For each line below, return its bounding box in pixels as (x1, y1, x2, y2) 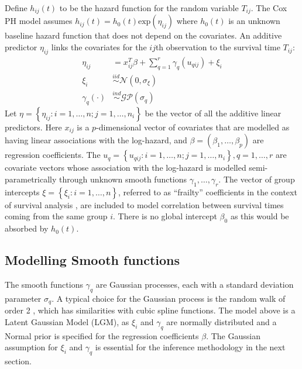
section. (5, 355, 32, 367)
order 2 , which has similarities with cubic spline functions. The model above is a (5, 304, 296, 316)
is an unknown (228, 15, 280, 27)
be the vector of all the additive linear (145, 106, 282, 119)
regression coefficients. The (5, 149, 101, 161)
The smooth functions (5, 278, 83, 290)
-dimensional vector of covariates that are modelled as (96, 120, 290, 133)
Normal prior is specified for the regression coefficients (5, 329, 199, 342)
